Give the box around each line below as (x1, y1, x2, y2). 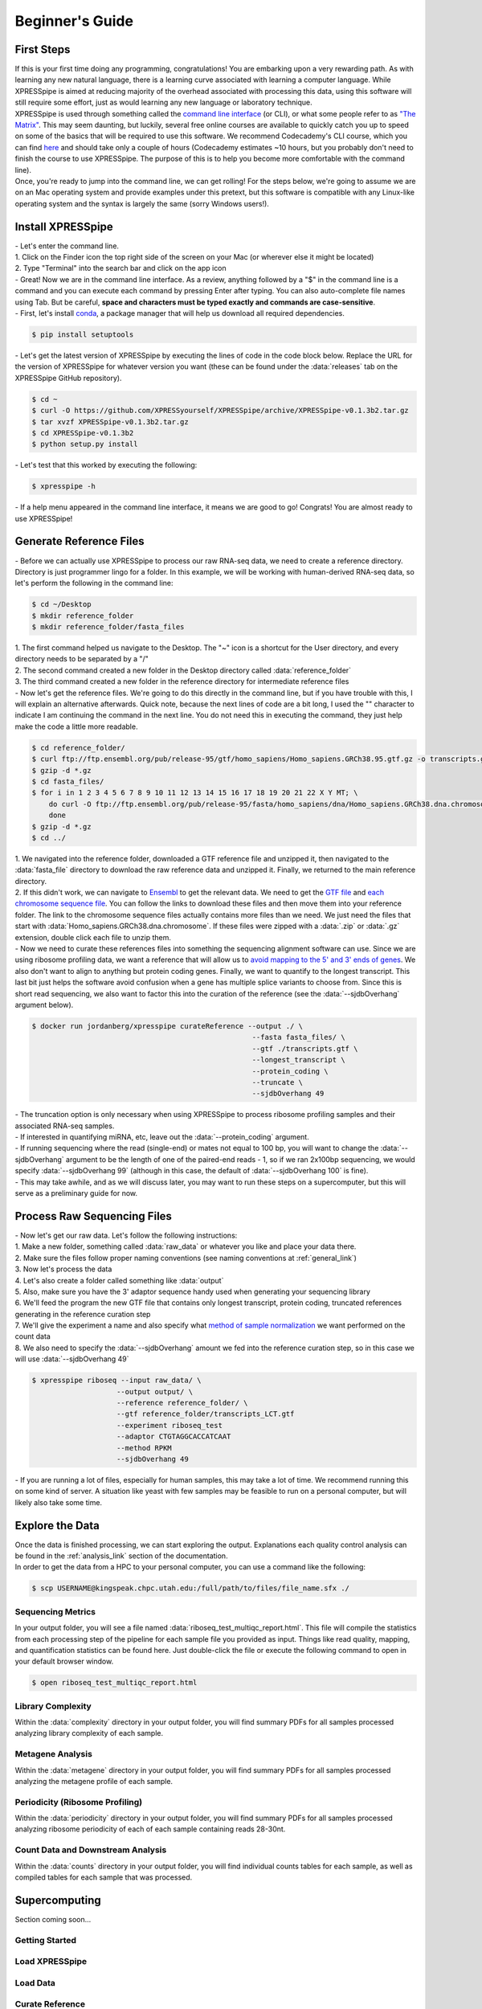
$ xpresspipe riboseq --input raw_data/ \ (31, 1376, 202, 1385)
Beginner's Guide (14, 12, 134, 30)
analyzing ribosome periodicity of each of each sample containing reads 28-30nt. (14, 1824, 286, 1834)
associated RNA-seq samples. (14, 1121, 115, 1131)
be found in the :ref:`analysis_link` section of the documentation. (14, 1551, 228, 1561)
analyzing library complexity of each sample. (14, 1729, 164, 1738)
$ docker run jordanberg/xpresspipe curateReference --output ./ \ (31, 1021, 304, 1030)
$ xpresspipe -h (31, 482, 96, 491)
